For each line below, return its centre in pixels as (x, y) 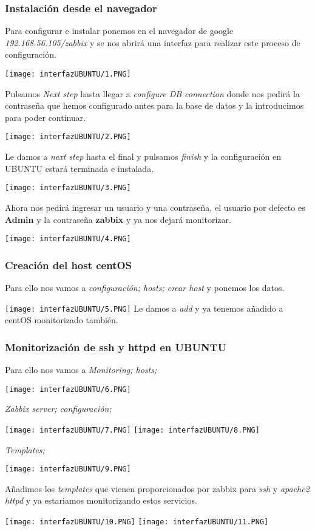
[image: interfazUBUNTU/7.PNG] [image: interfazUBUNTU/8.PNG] (132, 430)
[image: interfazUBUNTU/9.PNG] (68, 469)
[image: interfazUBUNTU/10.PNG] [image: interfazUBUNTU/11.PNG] (137, 522)
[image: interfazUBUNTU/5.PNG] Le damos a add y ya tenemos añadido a (144, 308)
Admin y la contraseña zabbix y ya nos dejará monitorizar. (118, 219)
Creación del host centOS (69, 265)
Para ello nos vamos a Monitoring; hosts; (81, 370)
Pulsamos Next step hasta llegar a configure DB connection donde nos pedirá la (152, 93)
